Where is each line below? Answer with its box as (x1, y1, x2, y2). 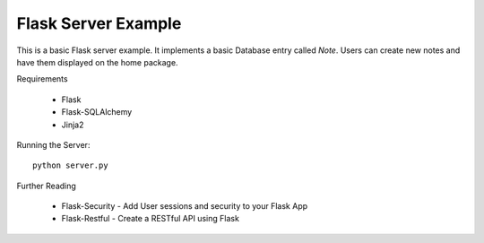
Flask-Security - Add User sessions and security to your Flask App (61, 201, 308, 212)
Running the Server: (16, 139, 91, 150)
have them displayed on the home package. (16, 56, 178, 67)
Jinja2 (61, 119, 84, 130)
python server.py (32, 161, 108, 170)
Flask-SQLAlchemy (61, 107, 133, 117)
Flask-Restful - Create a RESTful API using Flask (61, 213, 239, 224)
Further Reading (16, 180, 76, 191)
